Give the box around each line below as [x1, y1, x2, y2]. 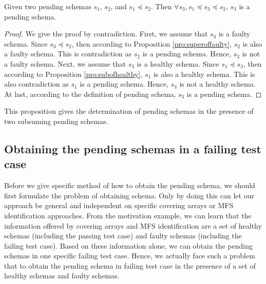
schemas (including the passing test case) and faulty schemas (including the [4, 230, 242, 241]
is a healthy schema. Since [137, 58, 219, 69]
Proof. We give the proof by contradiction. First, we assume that [4, 28, 208, 39]
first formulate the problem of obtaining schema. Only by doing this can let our [4, 190, 254, 200]
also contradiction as [4, 78, 69, 89]
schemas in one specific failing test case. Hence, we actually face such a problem [4, 250, 255, 261]
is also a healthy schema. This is [153, 68, 255, 79]
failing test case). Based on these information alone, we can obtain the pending [4, 240, 253, 251]
